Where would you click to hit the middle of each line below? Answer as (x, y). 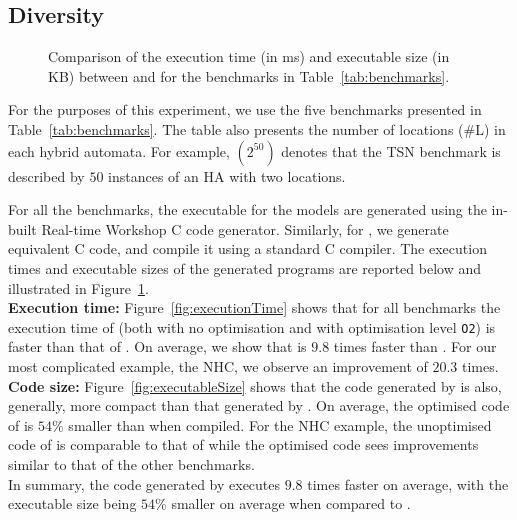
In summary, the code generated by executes (144, 483)
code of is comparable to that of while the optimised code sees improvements (243, 444)
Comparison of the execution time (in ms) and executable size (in (249, 56)
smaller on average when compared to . (291, 503)
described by (46, 175)
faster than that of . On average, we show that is (157, 346)
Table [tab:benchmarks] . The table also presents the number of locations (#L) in (257, 128)
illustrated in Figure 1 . (78, 287)
